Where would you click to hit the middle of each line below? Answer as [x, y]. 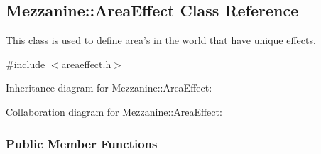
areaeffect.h [86, 64]
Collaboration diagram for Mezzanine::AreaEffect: [114, 111]
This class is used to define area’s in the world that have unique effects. [161, 40]
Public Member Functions [82, 143]
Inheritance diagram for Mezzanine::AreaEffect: [109, 88]
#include [26, 64]
